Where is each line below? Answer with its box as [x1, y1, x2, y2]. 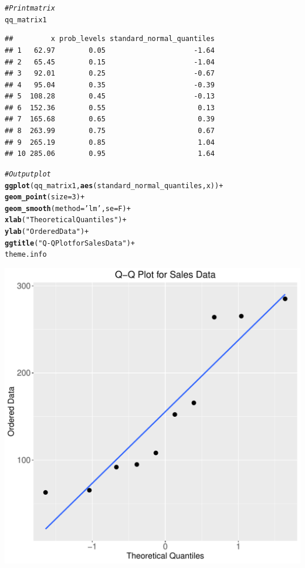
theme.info [5, 250, 47, 259]
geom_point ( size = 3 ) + [5, 193, 85, 202]
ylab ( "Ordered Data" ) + [5, 227, 89, 236]
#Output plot [5, 169, 51, 178]
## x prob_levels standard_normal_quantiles [5, 35, 215, 43]
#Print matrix [5, 4, 55, 12]
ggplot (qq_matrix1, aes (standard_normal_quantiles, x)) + [5, 181, 223, 190]
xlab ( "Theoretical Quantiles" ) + [5, 216, 127, 225]
